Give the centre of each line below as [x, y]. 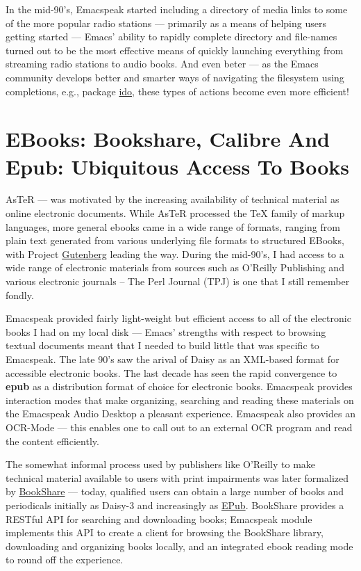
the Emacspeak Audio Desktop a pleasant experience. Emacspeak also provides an [180, 413]
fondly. [20, 295]
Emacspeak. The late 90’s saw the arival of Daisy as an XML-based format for [173, 359]
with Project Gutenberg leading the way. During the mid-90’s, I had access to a [175, 254]
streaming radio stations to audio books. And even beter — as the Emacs [162, 64]
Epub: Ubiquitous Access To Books [178, 166]
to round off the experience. [65, 560]
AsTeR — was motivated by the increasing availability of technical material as [173, 199]
